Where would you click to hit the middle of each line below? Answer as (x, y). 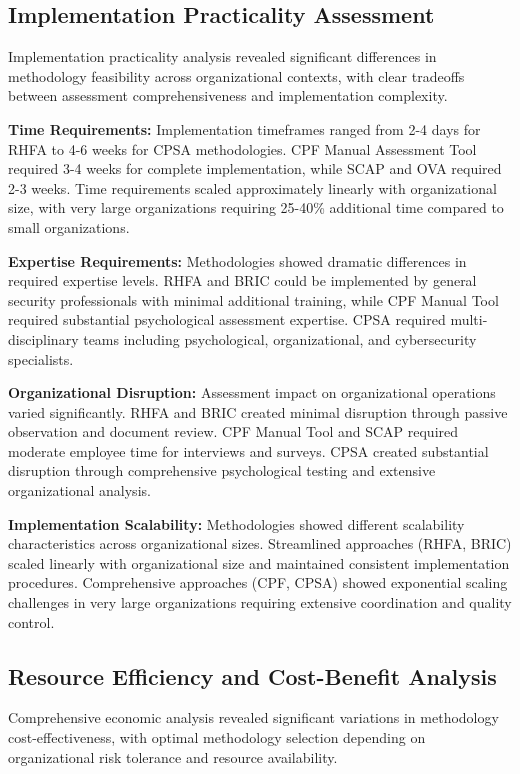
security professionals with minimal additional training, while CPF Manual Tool (253, 299)
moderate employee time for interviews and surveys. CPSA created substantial (248, 450)
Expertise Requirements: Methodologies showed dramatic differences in (237, 260)
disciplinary (43, 338)
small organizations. (69, 226)
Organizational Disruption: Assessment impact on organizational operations (252, 392)
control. (31, 621)
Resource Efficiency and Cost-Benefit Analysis (252, 675)
